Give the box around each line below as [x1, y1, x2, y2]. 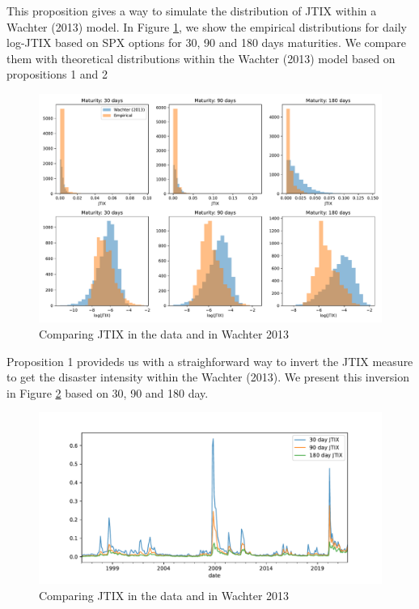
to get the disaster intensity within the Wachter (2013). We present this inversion [6, 368, 409, 385]
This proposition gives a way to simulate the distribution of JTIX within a [6, 2, 377, 19]
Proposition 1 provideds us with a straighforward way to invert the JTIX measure [6, 352, 413, 369]
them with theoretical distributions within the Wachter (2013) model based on [6, 49, 396, 66]
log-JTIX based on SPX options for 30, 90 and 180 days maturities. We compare [6, 34, 406, 51]
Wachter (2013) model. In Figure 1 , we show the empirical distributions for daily [6, 18, 407, 35]
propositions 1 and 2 [6, 66, 108, 83]
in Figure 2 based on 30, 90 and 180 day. [6, 384, 209, 401]
